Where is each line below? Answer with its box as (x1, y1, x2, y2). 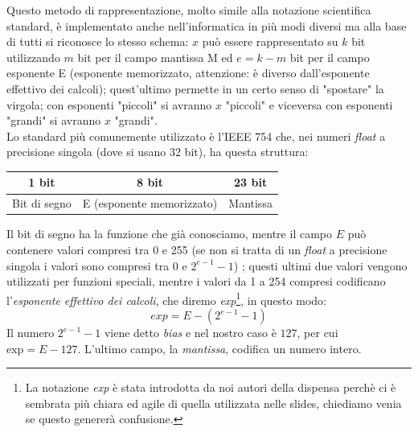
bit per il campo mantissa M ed (77, 48, 233, 65)
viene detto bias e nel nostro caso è (104, 324, 277, 340)
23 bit (234, 174, 268, 191)
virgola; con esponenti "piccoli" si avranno (6, 96, 212, 113)
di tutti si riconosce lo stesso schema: (6, 33, 189, 50)
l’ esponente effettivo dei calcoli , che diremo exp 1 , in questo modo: (6, 289, 326, 308)
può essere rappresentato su (202, 33, 338, 50)
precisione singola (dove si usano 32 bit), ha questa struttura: (6, 143, 309, 160)
